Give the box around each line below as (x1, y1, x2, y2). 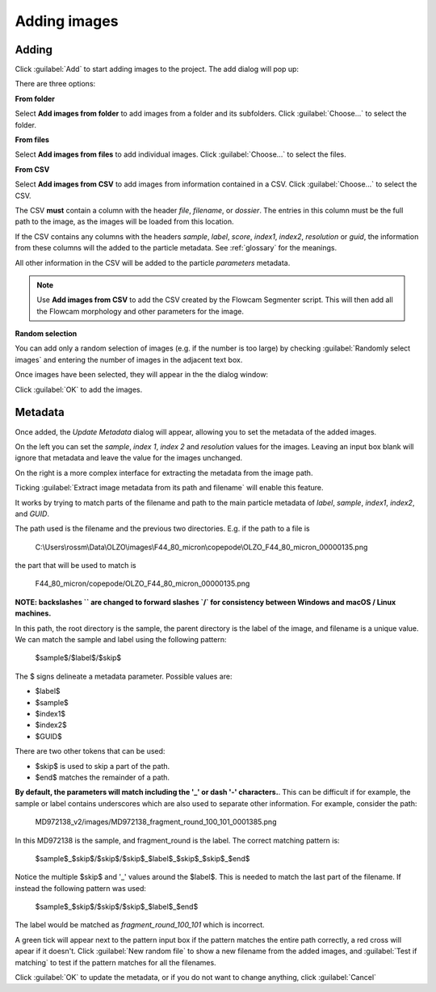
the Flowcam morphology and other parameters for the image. (36, 306, 244, 316)
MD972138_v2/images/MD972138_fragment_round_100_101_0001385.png (35, 817, 277, 827)
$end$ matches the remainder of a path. (35, 772, 170, 782)
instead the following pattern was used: (15, 883, 147, 893)
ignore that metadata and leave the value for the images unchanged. (15, 453, 243, 463)
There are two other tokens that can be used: (15, 746, 166, 756)
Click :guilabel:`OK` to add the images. (15, 385, 143, 394)
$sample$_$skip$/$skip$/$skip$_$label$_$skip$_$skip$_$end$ (35, 853, 250, 864)
